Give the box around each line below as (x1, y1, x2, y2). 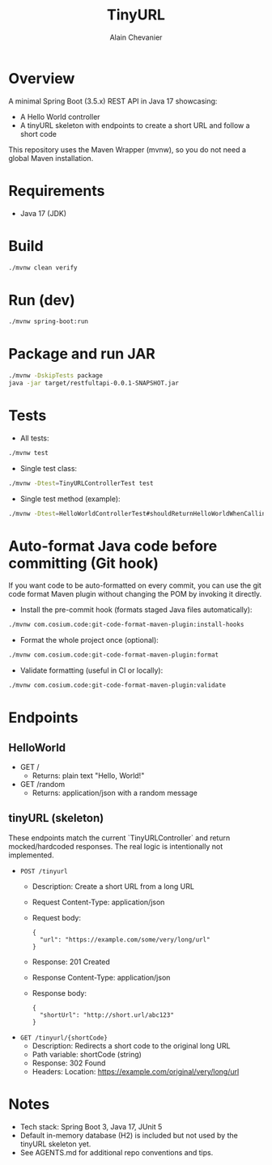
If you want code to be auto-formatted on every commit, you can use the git (8, 580, 261, 590)
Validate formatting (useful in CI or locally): (19, 665, 164, 675)
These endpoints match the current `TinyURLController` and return (8, 832, 231, 843)
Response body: (32, 988, 87, 997)
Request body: (32, 912, 81, 922)
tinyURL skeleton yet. (19, 1139, 91, 1149)
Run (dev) (8, 291, 75, 309)
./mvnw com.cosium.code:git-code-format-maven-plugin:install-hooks (8, 621, 244, 629)
